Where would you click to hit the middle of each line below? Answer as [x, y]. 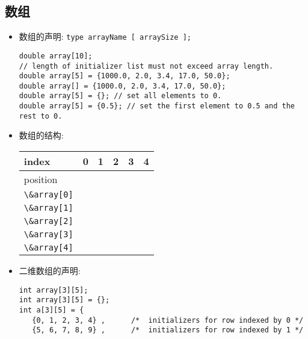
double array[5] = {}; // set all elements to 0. [120, 96]
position [41, 179]
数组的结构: [41, 135]
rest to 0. [41, 116]
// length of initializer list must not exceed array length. [146, 66]
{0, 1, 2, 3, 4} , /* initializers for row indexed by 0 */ [168, 320]
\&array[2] [48, 221]
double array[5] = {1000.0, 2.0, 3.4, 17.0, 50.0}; [125, 76]
